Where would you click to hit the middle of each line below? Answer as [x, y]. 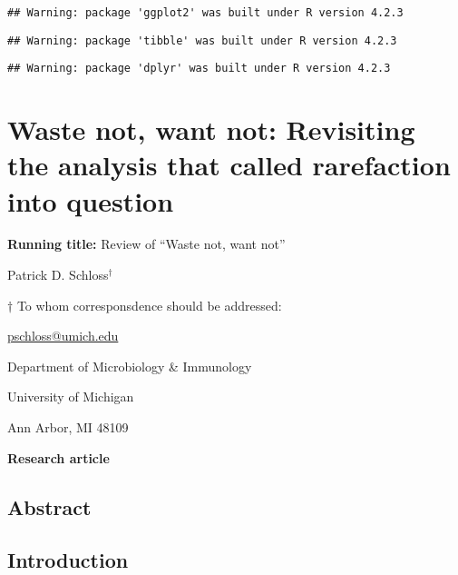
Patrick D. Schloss [58, 275]
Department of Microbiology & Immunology [130, 366]
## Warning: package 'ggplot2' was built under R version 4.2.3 [205, 13]
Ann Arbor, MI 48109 [68, 427]
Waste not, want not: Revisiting [211, 129]
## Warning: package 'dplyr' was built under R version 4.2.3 [199, 69]
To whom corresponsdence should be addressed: [149, 305]
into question [91, 200]
